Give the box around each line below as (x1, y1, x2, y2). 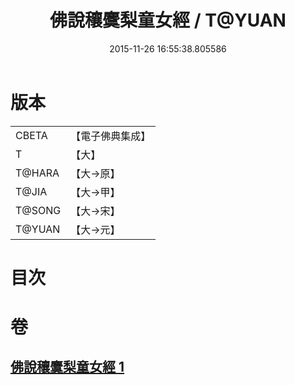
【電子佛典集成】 (70, 129, 152, 143)
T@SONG (15, 203, 62, 217)
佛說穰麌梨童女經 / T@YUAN (49, 9, 287, 32)
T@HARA (15, 166, 60, 180)
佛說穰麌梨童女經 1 (10, 359, 125, 376)
